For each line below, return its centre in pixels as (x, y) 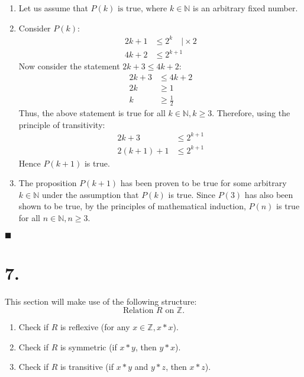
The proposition (48, 183)
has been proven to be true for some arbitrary (203, 183)
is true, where (142, 9)
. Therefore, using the (251, 113)
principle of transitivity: (62, 124)
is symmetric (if (88, 346)
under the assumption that (90, 194)
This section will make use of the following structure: (101, 301)
